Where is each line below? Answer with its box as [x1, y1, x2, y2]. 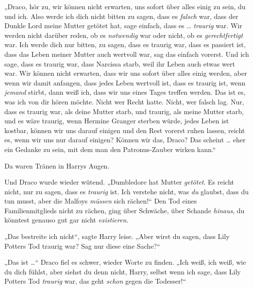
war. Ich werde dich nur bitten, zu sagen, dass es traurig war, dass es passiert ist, [4, 39, 246, 50]
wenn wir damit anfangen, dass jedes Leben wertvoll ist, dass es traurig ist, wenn [4, 77, 246, 87]
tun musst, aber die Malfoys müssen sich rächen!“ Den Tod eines [4, 196, 197, 206]
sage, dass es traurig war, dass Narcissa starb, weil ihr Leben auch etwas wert [4, 58, 235, 68]
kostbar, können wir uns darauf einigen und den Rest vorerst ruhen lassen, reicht [4, 125, 245, 135]
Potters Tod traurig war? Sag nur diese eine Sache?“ [4, 240, 160, 251]
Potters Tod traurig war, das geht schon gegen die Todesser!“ [4, 276, 186, 286]
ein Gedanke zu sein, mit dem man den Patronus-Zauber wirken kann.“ [4, 144, 216, 154]
